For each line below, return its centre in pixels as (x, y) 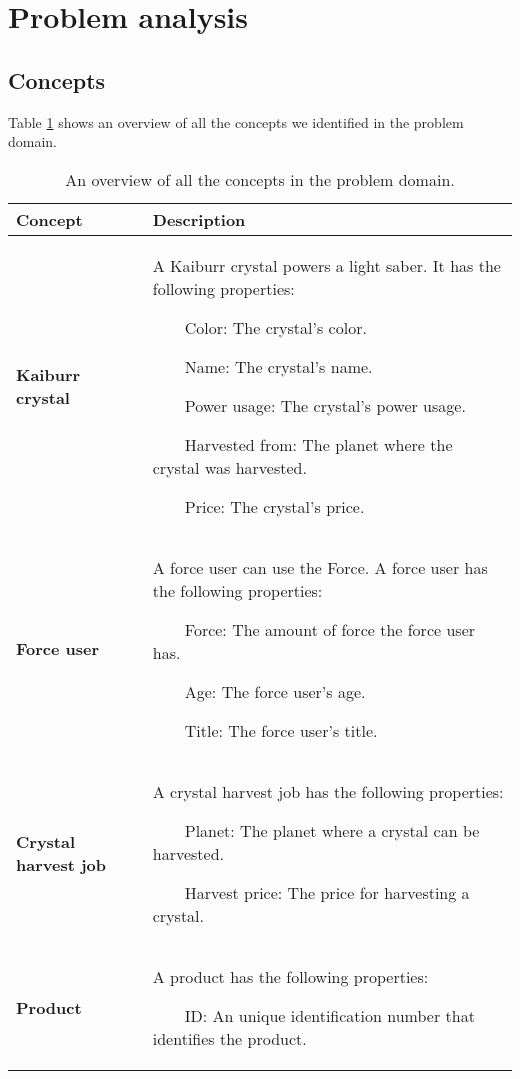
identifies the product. (229, 1038)
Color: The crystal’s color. (275, 327)
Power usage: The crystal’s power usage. (325, 405)
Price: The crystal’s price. (274, 506)
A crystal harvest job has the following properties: (328, 791)
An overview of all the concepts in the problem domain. (260, 179)
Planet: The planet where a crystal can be (332, 830)
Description (199, 219)
